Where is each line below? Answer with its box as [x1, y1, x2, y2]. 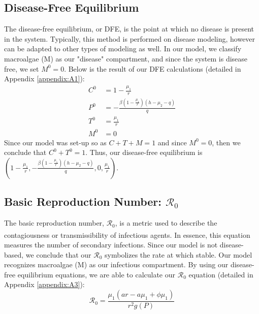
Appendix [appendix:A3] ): [4, 279, 85, 290]
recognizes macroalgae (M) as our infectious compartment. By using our [4, 259, 229, 270]
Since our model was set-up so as [4, 137, 107, 147]
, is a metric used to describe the [115, 217, 217, 228]
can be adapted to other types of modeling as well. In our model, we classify [4, 43, 242, 54]
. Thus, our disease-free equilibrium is [85, 147, 203, 158]
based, [4, 249, 24, 260]
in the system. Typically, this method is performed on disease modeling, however [4, 33, 255, 44]
